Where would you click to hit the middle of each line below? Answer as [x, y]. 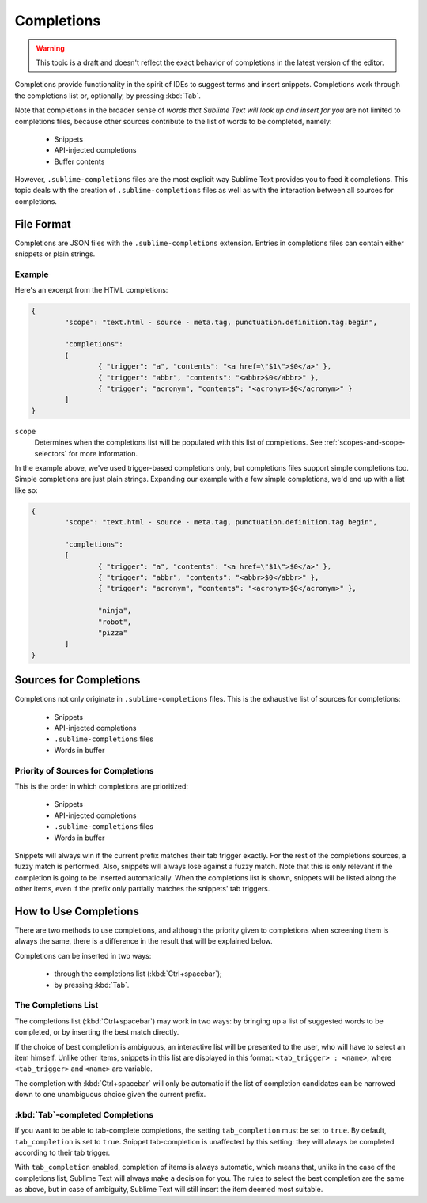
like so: [26, 490]
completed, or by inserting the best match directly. [97, 1032]
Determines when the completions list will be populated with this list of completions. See [179, 442]
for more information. [103, 453]
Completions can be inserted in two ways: [83, 955]
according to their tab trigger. [62, 1152]
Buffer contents [79, 161]
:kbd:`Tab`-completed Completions [84, 1114]
